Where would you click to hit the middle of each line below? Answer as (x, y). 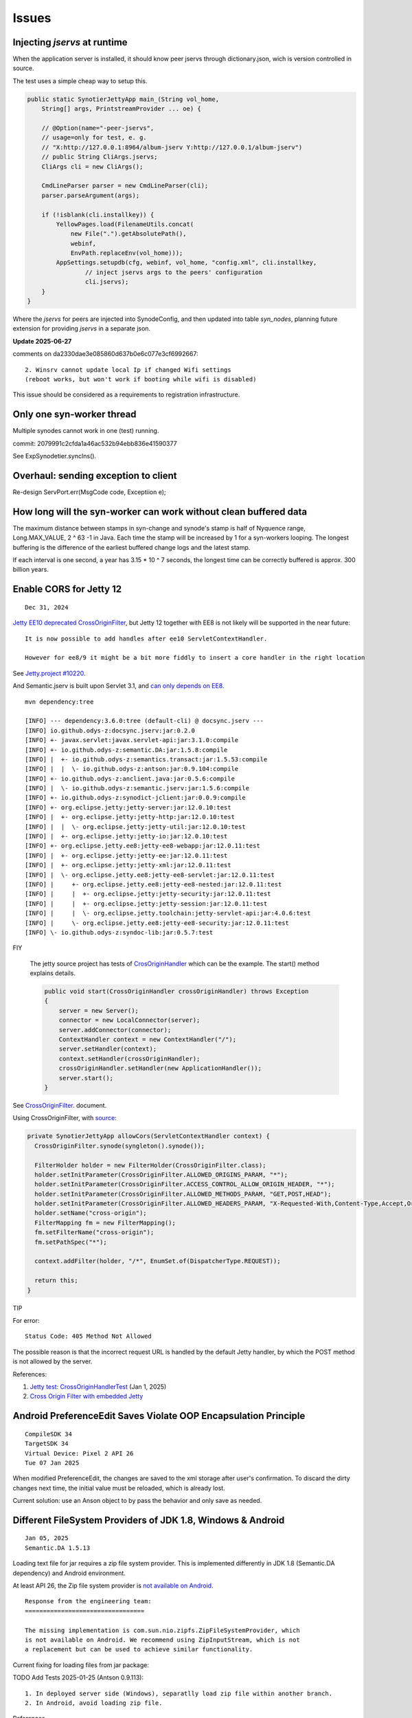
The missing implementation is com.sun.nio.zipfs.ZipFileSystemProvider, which (162, 1630)
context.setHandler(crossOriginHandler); (129, 1059)
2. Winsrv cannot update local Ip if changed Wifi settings (128, 370)
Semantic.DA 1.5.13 (58, 1548)
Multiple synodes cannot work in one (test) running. (86, 431)
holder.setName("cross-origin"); (91, 1213)
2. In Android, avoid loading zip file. (94, 1703)
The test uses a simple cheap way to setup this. (80, 81)
